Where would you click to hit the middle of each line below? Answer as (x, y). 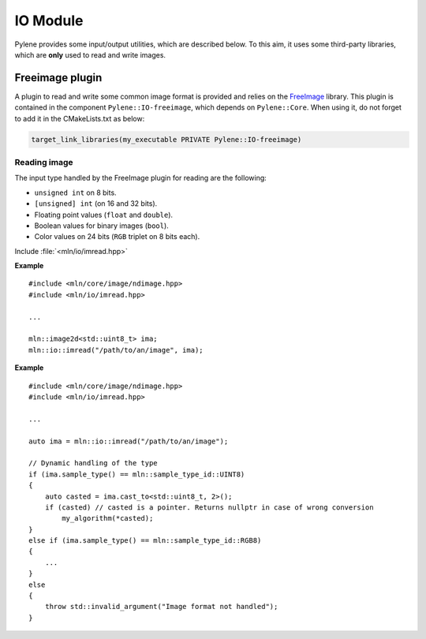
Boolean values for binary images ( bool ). (101, 226)
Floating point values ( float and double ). (104, 215)
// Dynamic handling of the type (93, 463)
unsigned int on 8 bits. (76, 192)
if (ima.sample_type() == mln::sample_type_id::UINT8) (137, 474)
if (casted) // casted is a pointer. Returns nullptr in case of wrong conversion (209, 507)
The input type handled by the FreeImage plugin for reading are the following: (141, 178)
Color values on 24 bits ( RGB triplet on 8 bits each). (117, 237)
